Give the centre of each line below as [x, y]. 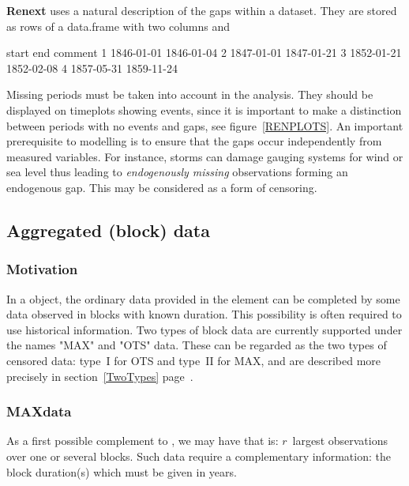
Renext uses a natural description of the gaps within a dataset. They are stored [202, 10]
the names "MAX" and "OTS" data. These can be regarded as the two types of [197, 345]
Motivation [42, 269]
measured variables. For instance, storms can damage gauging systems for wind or [205, 156]
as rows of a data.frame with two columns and [118, 26]
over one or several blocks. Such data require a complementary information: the [199, 456]
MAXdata [39, 411]
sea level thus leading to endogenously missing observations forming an [177, 172]
